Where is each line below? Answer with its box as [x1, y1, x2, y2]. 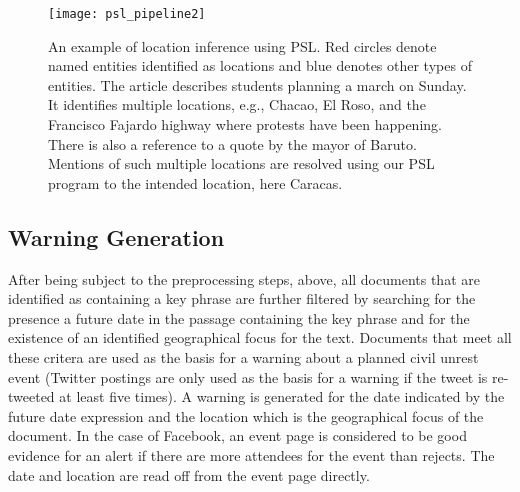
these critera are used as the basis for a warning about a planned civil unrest [8, 346, 479, 367]
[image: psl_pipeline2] [48, 7, 206, 21]
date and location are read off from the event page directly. [8, 464, 370, 485]
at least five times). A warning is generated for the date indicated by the [59, 386, 505, 407]
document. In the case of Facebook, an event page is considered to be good [8, 425, 467, 446]
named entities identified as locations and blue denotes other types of [48, 55, 472, 76]
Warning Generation [8, 221, 225, 252]
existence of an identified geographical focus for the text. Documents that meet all [8, 327, 512, 348]
